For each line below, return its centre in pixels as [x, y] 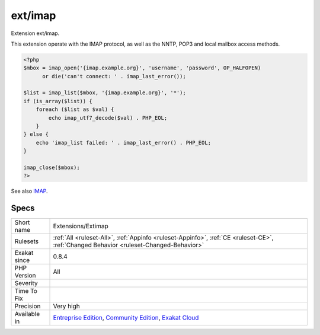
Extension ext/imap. [35, 33]
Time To [26, 291]
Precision [28, 307]
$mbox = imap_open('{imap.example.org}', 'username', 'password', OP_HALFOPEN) [142, 68]
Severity [26, 283]
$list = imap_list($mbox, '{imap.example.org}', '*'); [105, 93]
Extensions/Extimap [81, 226]
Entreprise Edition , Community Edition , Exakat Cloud [126, 318]
